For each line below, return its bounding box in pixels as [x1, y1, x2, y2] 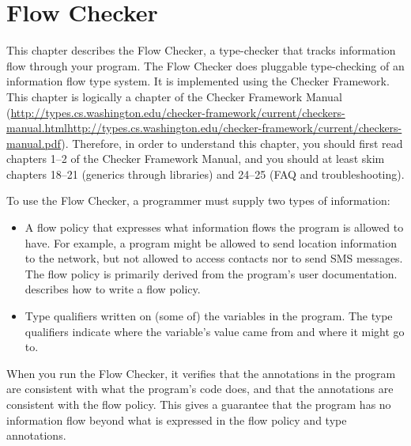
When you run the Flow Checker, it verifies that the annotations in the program [6, 365, 396, 381]
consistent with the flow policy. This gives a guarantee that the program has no [6, 396, 391, 412]
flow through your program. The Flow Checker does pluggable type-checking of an [6, 57, 405, 74]
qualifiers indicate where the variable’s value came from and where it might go [25, 323, 405, 339]
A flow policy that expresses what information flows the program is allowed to [25, 219, 404, 236]
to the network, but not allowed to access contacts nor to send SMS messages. [25, 250, 403, 266]
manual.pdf [6, 134, 62, 151]
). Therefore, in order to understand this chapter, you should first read [61, 134, 403, 151]
